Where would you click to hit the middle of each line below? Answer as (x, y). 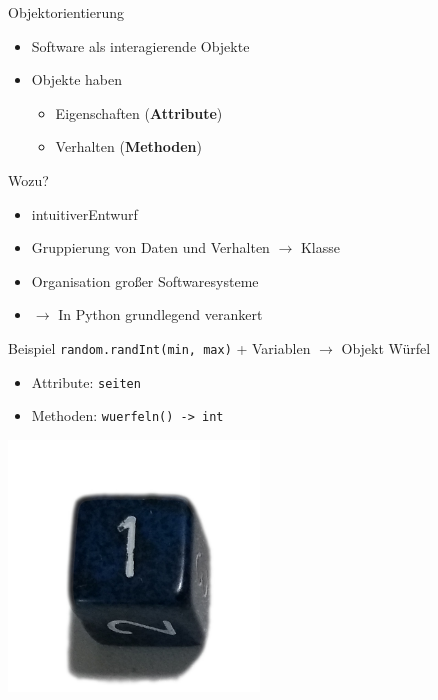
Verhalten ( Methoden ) (128, 146)
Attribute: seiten (86, 381)
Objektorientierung (66, 12)
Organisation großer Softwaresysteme (145, 280)
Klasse (320, 247)
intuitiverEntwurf (84, 213)
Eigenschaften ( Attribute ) (139, 112)
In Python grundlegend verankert (160, 314)
